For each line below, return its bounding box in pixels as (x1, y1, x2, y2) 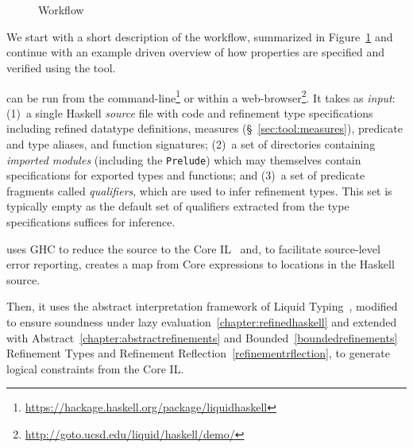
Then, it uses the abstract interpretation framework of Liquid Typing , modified (6, 298, 398, 315)
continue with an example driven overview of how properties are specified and (6, 44, 384, 60)
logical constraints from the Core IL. (6, 360, 184, 377)
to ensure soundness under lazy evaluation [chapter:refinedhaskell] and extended (6, 314, 397, 330)
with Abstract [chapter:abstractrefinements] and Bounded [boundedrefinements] (6, 329, 398, 346)
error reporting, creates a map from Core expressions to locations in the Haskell (6, 256, 395, 272)
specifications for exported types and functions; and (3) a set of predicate (6, 167, 365, 183)
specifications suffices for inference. (6, 214, 176, 230)
